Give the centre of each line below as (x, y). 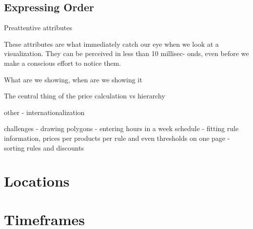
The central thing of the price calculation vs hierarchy (85, 96)
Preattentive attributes (38, 28)
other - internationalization (44, 112)
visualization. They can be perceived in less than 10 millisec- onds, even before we (126, 53)
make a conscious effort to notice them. (63, 63)
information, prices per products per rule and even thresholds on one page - (117, 138)
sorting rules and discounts (44, 147)
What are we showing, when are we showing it (73, 79)
